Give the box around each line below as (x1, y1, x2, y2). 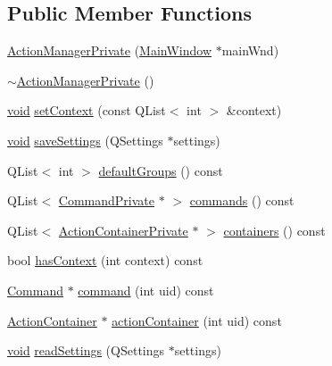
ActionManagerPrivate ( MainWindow (7, 41, 212, 60)
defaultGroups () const (98, 161, 223, 179)
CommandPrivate (58, 191, 155, 210)
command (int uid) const (78, 280, 214, 299)
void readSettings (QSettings (7, 341, 165, 360)
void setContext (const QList (7, 101, 166, 120)
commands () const (189, 191, 295, 210)
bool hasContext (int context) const (7, 251, 203, 270)
